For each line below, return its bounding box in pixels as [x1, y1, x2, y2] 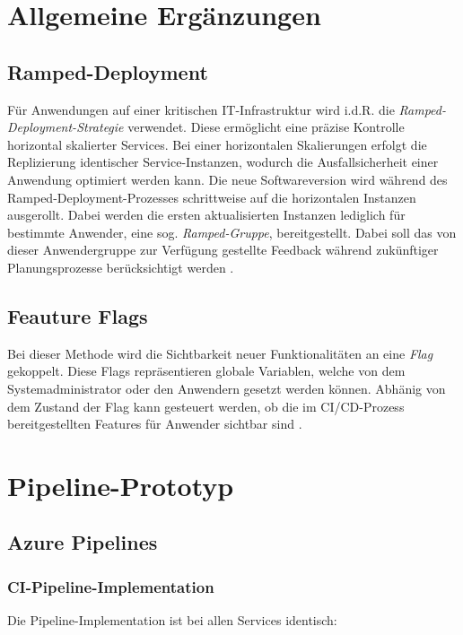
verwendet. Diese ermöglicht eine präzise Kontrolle [127, 117, 405, 136]
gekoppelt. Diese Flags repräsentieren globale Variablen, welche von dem [7, 361, 406, 380]
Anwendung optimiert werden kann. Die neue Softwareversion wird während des [7, 170, 448, 188]
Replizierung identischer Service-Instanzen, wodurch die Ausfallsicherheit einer [7, 152, 439, 171]
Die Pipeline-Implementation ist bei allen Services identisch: [7, 611, 337, 630]
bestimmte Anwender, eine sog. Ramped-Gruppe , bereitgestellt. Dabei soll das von [7, 222, 457, 241]
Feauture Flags [7, 301, 148, 329]
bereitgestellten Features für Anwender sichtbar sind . [7, 414, 302, 433]
